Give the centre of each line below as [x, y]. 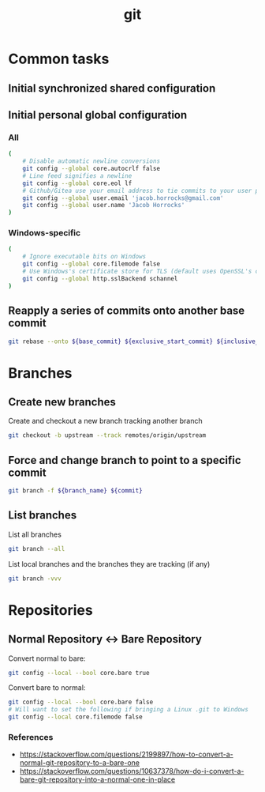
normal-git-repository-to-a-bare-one [80, 763]
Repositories [50, 610]
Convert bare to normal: [47, 688]
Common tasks [59, 59]
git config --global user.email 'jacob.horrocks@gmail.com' [123, 198]
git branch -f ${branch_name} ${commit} [76, 491]
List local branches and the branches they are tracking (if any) [109, 564]
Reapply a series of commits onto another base [127, 311]
